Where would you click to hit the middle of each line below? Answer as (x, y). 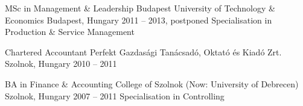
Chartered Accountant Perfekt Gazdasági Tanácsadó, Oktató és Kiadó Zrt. (143, 51)
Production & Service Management (70, 32)
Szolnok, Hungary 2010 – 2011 (61, 64)
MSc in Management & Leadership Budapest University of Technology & (140, 8)
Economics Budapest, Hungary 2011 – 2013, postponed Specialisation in (139, 20)
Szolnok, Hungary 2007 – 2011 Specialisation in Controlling (115, 95)
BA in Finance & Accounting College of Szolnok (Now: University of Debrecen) (152, 83)
